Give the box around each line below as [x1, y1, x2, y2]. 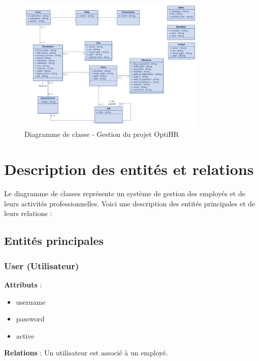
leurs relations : [4, 208, 52, 219]
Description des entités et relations [4, 159, 254, 179]
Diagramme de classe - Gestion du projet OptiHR [24, 129, 179, 139]
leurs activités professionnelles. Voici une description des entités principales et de [4, 198, 255, 208]
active [16, 330, 35, 341]
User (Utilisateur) [4, 259, 79, 272]
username [16, 296, 46, 307]
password [16, 313, 45, 324]
